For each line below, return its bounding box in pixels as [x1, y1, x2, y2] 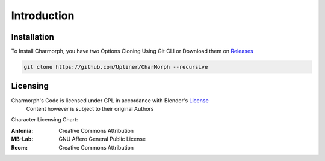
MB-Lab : [11, 135, 34, 143]
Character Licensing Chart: [11, 116, 78, 123]
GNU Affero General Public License [58, 135, 146, 143]
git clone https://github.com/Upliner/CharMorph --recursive [23, 63, 208, 71]
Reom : [11, 144, 28, 151]
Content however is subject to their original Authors [26, 105, 154, 112]
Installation [11, 32, 54, 42]
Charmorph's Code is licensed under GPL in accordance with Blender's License [11, 96, 209, 104]
